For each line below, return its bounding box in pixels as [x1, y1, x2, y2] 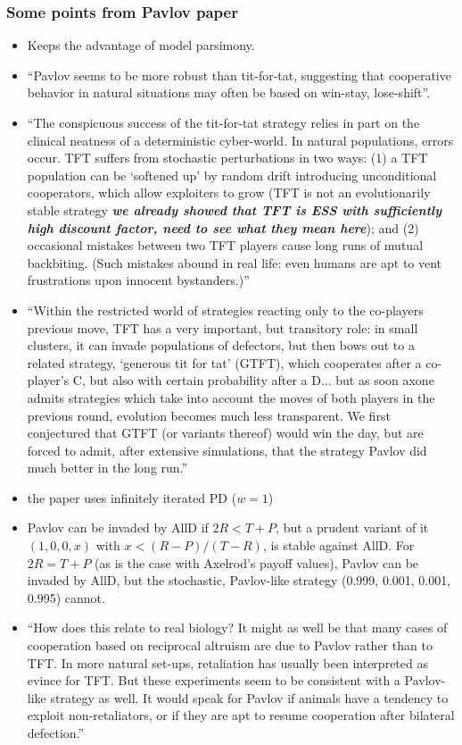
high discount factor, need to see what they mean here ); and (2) [27, 218, 419, 237]
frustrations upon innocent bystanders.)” [27, 271, 250, 289]
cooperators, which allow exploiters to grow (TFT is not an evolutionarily [27, 183, 431, 202]
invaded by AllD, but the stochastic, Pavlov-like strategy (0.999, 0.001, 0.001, [27, 571, 451, 590]
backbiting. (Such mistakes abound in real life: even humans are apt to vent [27, 253, 442, 272]
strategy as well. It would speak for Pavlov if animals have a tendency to [50, 688, 449, 707]
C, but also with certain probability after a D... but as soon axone [72, 371, 434, 389]
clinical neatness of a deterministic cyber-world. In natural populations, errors [27, 130, 454, 149]
